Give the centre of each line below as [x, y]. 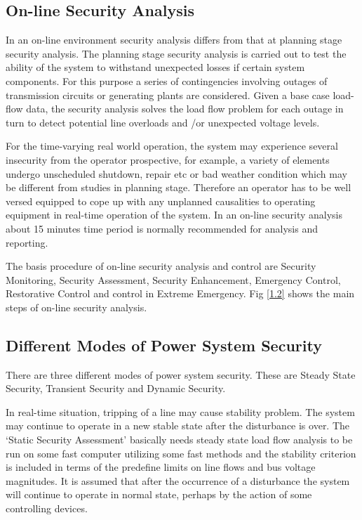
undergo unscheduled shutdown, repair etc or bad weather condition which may [176, 173]
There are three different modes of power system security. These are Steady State [181, 374]
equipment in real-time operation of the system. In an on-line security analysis [174, 215]
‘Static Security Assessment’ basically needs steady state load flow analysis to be [179, 440]
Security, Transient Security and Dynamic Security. [116, 388]
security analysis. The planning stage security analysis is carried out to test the [176, 53]
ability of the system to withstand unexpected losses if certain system [155, 67]
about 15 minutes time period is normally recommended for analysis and [162, 228]
